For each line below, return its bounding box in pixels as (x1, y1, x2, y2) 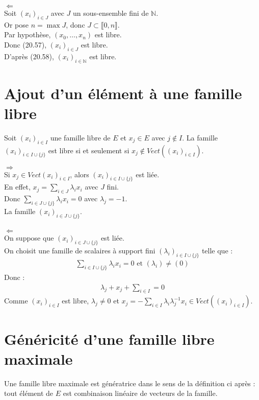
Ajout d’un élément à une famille (4, 82, 242, 103)
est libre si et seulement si (48, 145, 129, 155)
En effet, (4, 181, 31, 192)
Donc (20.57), (4, 39, 47, 50)
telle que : (201, 245, 233, 256)
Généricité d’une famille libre (4, 328, 215, 349)
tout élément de (4, 388, 54, 398)
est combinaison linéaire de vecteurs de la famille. (63, 388, 218, 398)
